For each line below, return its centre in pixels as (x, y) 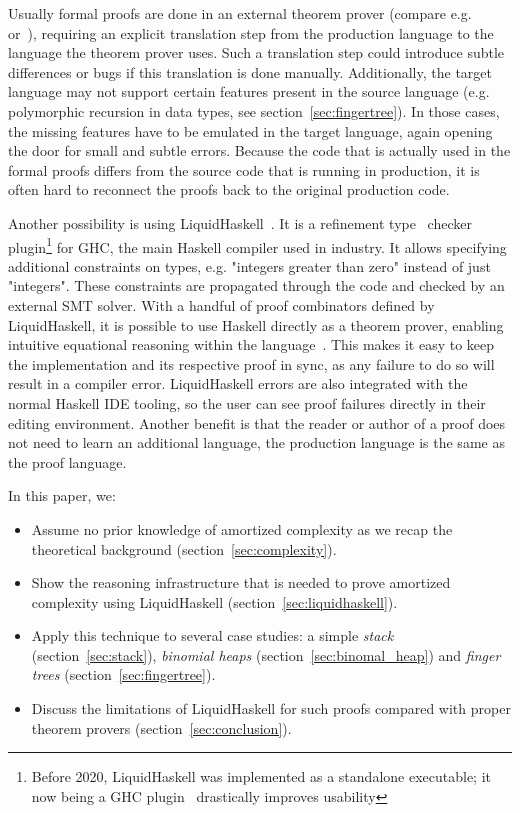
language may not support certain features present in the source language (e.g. (249, 91)
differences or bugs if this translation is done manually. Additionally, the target (250, 71)
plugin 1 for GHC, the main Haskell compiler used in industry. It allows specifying (257, 245)
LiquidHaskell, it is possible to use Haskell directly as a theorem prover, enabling (256, 324)
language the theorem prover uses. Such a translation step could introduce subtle (256, 52)
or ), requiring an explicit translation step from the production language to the (251, 32)
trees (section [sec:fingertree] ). (123, 674)
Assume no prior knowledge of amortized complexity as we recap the (242, 528)
